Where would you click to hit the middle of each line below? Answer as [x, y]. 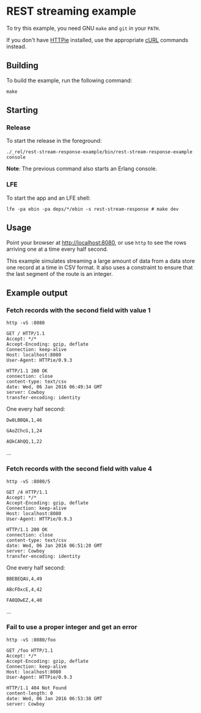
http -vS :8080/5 [28, 481]
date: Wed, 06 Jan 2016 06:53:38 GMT [54, 698]
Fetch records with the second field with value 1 [79, 310]
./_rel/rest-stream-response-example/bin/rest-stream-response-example [99, 152]
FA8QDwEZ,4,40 [24, 600]
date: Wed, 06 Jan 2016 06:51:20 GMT [54, 545]
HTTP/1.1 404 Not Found [37, 688]
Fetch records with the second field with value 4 [79, 469]
